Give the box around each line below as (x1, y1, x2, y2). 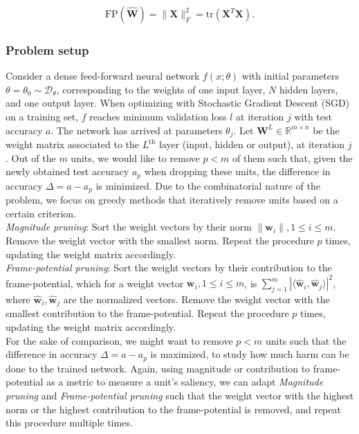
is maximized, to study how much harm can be (150, 347, 349, 361)
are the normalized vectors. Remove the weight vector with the (63, 292, 330, 307)
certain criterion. (6, 206, 77, 220)
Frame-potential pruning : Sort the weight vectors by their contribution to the (6, 260, 332, 275)
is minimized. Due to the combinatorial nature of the (95, 178, 320, 192)
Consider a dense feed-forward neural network (6, 69, 200, 83)
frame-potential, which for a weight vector (6, 275, 184, 290)
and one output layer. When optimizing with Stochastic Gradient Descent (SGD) (6, 96, 350, 110)
